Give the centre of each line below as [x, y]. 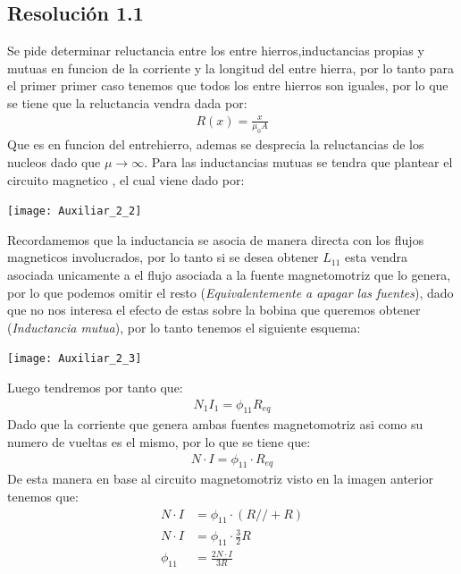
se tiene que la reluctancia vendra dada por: [127, 102]
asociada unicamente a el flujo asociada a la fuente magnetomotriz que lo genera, [229, 275]
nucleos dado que [54, 161]
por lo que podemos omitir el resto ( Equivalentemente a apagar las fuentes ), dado [230, 292]
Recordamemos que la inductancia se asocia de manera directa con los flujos [216, 239]
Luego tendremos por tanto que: [95, 388]
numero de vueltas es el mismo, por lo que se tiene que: [159, 442]
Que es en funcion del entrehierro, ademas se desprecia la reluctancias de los [216, 144]
